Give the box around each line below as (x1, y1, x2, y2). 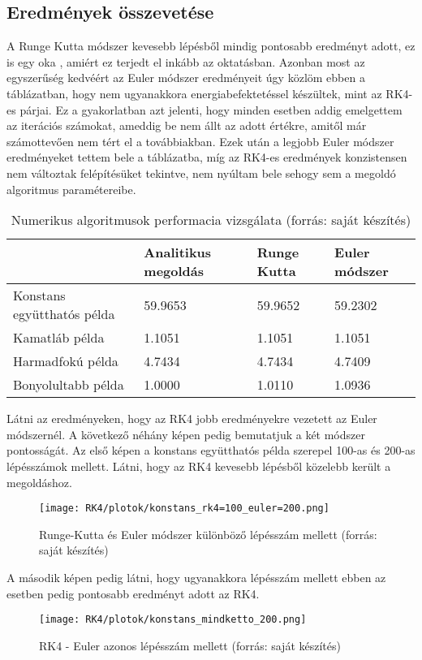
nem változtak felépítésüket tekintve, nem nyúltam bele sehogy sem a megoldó (6, 164, 396, 181)
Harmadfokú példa (13, 352, 118, 371)
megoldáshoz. (6, 473, 72, 490)
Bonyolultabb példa (13, 375, 124, 395)
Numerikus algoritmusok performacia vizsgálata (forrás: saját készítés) (11, 210, 411, 230)
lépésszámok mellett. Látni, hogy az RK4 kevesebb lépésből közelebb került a (6, 457, 391, 474)
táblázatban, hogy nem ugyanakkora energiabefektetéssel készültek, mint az (6, 84, 382, 101)
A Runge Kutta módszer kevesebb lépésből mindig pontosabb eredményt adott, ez (6, 37, 416, 54)
